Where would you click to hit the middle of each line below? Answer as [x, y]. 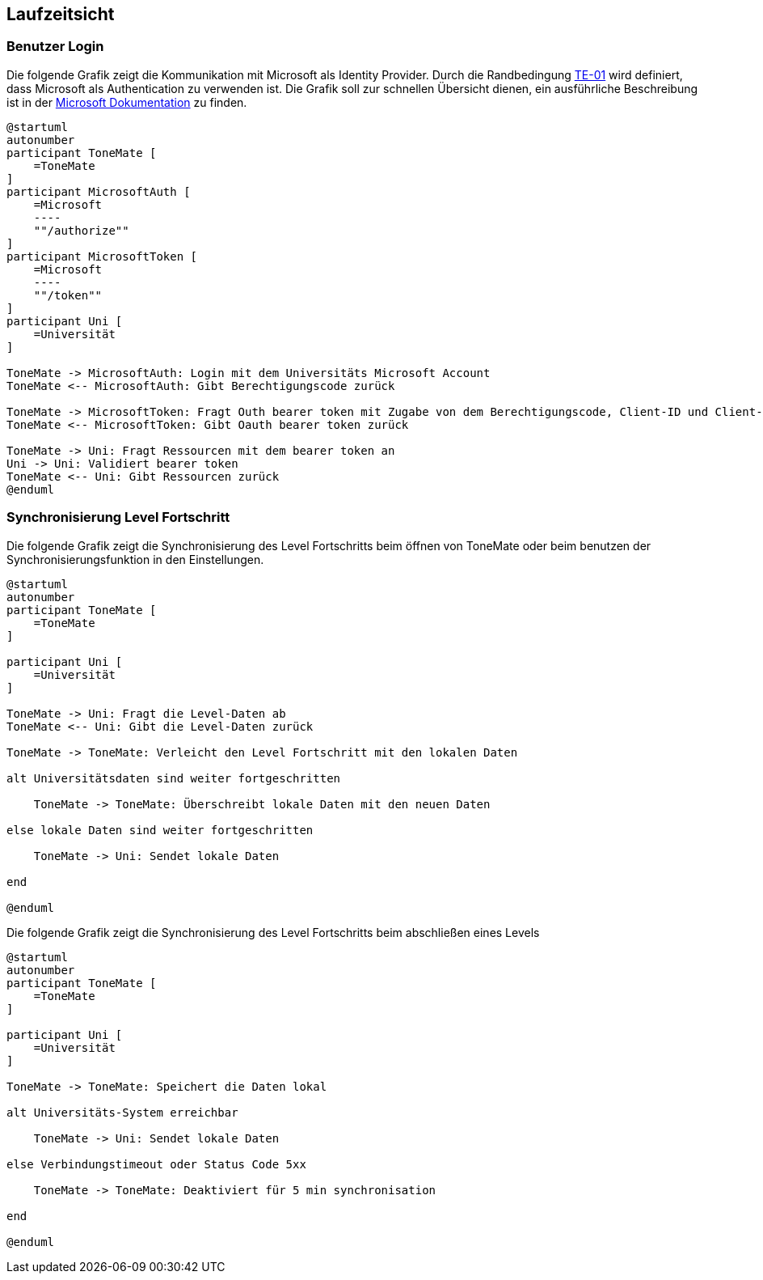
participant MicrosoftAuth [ [99, 191]
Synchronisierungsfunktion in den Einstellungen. [135, 559]
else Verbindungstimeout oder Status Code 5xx [156, 1164]
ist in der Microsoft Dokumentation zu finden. [127, 102]
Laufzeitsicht [61, 14]
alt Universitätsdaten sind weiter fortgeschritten [174, 778]
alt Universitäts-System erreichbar [122, 1112]
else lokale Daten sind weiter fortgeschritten [160, 830]
